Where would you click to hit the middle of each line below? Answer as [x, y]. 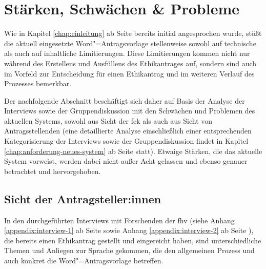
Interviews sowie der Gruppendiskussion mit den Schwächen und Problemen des [130, 111]
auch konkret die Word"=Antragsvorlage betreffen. [84, 261]
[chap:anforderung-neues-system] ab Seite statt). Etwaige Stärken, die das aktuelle [133, 151]
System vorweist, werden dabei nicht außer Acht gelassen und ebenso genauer [126, 161]
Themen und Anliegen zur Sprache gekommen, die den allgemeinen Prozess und [129, 250]
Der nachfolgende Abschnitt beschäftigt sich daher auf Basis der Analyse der [125, 100]
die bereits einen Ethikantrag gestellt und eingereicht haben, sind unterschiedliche [133, 240]
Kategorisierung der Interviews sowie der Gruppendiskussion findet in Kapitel [126, 141]
